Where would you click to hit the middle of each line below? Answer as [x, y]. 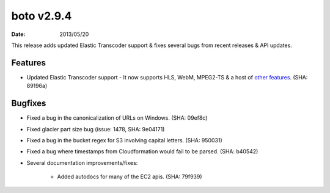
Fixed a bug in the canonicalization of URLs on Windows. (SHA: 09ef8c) [117, 118]
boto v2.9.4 [42, 16]
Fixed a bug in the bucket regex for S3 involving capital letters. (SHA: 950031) [124, 140]
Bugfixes [29, 104]
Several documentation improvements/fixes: [82, 162]
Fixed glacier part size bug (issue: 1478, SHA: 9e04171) [96, 129]
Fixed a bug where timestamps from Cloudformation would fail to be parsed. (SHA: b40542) [142, 151]
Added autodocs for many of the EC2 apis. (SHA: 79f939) [130, 177]
